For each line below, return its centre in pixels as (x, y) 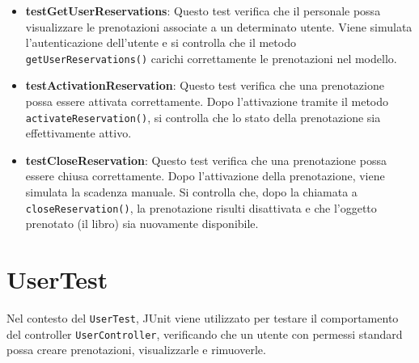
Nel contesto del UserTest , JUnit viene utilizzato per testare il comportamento (203, 318)
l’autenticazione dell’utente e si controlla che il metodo (161, 42)
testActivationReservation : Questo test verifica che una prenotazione (205, 85)
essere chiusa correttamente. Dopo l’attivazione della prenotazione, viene (205, 176)
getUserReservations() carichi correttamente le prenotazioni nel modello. (211, 58)
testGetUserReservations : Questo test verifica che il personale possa (203, 11)
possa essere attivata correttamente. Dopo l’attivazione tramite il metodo (207, 101)
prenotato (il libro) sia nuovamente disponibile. (142, 224)
